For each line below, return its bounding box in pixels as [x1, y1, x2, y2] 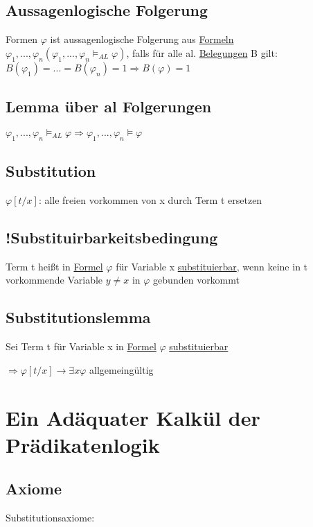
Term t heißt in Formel [6, 259, 103, 273]
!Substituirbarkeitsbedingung [6, 226, 218, 248]
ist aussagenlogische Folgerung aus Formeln [50, 32, 234, 46]
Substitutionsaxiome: [6, 510, 95, 525]
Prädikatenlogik [6, 430, 160, 458]
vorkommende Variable [6, 273, 103, 287]
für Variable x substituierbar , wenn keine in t [116, 259, 308, 273]
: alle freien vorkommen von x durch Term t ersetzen [38, 193, 262, 207]
